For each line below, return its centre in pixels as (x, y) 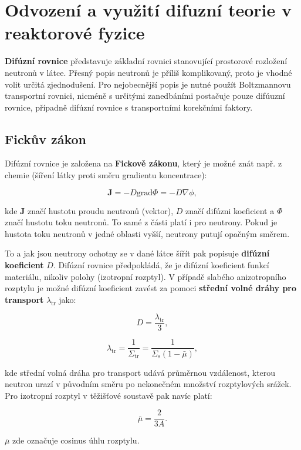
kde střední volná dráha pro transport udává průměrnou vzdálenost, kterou (140, 372)
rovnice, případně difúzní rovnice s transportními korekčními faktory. (129, 107)
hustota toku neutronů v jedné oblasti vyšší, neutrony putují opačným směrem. (147, 233)
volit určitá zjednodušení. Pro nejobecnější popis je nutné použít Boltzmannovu (148, 84)
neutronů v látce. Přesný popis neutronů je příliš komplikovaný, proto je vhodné (148, 72)
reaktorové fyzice (75, 33)
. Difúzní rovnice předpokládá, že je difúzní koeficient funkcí (161, 265)
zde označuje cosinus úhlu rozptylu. (76, 440)
